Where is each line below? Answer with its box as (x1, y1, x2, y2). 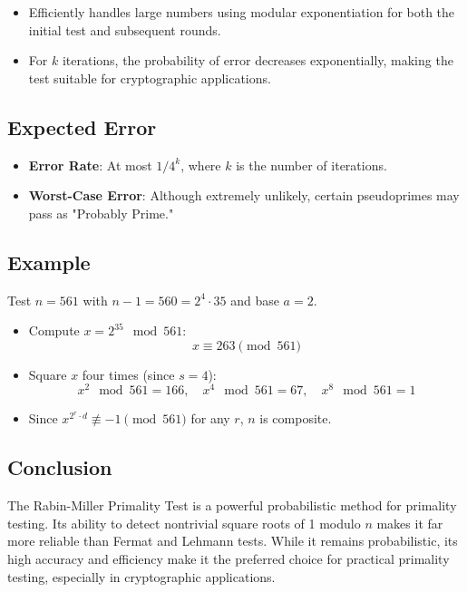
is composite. (259, 409, 332, 428)
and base (230, 290, 279, 309)
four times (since (82, 364, 175, 383)
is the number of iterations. (236, 155, 387, 174)
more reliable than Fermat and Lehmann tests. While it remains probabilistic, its (7, 531, 458, 550)
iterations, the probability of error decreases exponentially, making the (62, 51, 453, 70)
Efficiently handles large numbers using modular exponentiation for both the (28, 3, 455, 21)
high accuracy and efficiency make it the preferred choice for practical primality (7, 549, 450, 568)
